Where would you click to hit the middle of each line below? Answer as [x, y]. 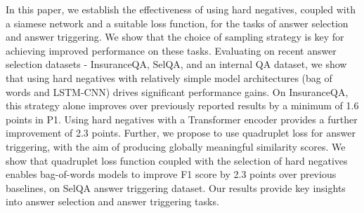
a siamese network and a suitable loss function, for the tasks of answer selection [177, 23]
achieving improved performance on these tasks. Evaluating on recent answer [171, 50]
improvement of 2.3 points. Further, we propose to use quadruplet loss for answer [181, 133]
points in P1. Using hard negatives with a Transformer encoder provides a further [182, 119]
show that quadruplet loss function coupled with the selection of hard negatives [177, 160]
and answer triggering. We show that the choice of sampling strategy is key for [175, 37]
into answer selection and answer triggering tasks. [112, 201]
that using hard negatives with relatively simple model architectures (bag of [169, 77]
